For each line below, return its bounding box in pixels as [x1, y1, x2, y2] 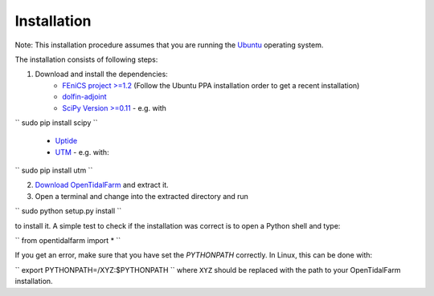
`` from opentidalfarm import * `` [14, 236, 121, 245]
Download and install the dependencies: [35, 69, 168, 79]
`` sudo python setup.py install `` [14, 206, 122, 216]
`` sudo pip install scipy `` [14, 117, 98, 128]
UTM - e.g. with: [55, 147, 109, 156]
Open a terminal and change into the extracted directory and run [35, 191, 249, 201]
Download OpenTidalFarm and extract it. [35, 180, 169, 190]
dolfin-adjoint [62, 92, 108, 102]
